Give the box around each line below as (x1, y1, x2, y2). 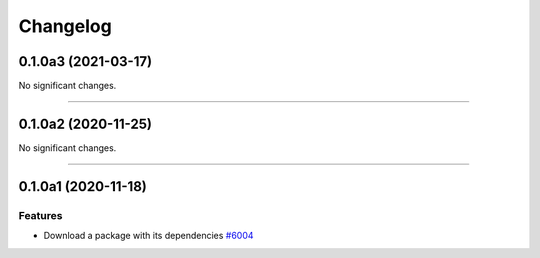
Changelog (18, 15, 112, 37)
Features (18, 208, 63, 222)
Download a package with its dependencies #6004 (43, 230, 254, 242)
